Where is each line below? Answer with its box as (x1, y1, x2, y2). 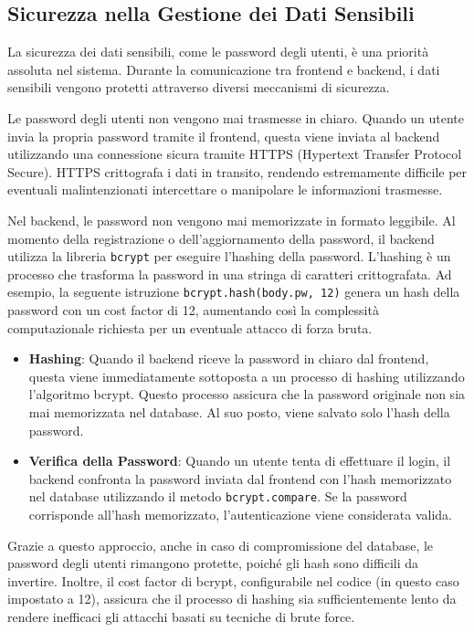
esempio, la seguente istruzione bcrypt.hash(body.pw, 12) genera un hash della (7, 282, 460, 301)
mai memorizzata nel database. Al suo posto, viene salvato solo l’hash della (28, 403, 450, 422)
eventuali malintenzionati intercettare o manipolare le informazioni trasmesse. (7, 180, 443, 199)
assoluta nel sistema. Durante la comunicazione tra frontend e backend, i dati (7, 59, 440, 79)
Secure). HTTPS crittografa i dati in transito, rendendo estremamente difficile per (7, 162, 468, 181)
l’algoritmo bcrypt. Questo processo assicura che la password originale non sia (28, 384, 466, 404)
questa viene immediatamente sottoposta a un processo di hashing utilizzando (28, 366, 465, 385)
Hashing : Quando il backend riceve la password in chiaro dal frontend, (28, 349, 429, 368)
